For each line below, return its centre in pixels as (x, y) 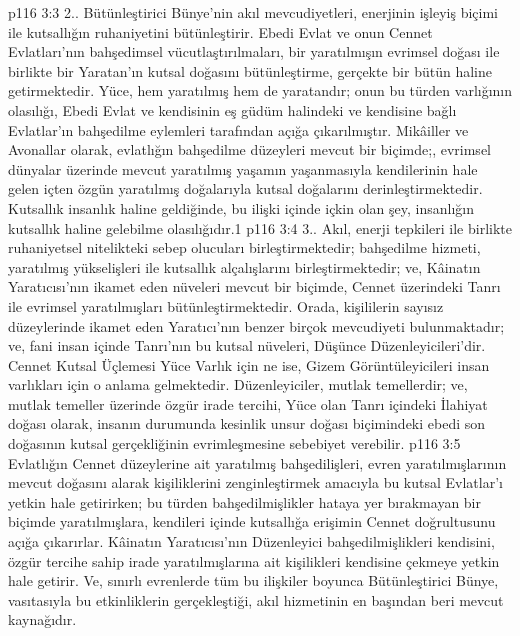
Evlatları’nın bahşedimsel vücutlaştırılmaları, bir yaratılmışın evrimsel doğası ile (254, 51)
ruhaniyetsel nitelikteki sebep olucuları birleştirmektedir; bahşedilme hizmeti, (244, 247)
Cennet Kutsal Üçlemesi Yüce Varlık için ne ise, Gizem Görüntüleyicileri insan (249, 364)
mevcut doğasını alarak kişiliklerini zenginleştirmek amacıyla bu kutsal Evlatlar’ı (255, 482)
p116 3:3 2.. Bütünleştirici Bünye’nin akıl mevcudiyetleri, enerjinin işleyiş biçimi (253, 12)
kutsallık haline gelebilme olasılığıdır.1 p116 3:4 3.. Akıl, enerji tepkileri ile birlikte (260, 227)
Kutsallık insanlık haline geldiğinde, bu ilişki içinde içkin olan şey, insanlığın (241, 207)
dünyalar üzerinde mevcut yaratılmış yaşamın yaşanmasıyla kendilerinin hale (243, 168)
